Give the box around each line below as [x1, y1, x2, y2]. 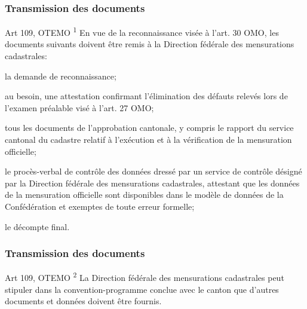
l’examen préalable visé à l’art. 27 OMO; [5, 101, 154, 114]
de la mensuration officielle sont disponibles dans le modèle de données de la [5, 188, 284, 201]
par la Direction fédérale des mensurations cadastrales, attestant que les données [5, 176, 300, 189]
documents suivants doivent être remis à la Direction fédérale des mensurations [5, 38, 294, 50]
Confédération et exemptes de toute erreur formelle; [5, 200, 195, 212]
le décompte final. [5, 220, 70, 232]
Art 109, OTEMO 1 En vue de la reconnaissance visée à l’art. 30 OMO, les [5, 25, 279, 38]
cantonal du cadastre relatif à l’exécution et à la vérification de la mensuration [5, 133, 292, 146]
